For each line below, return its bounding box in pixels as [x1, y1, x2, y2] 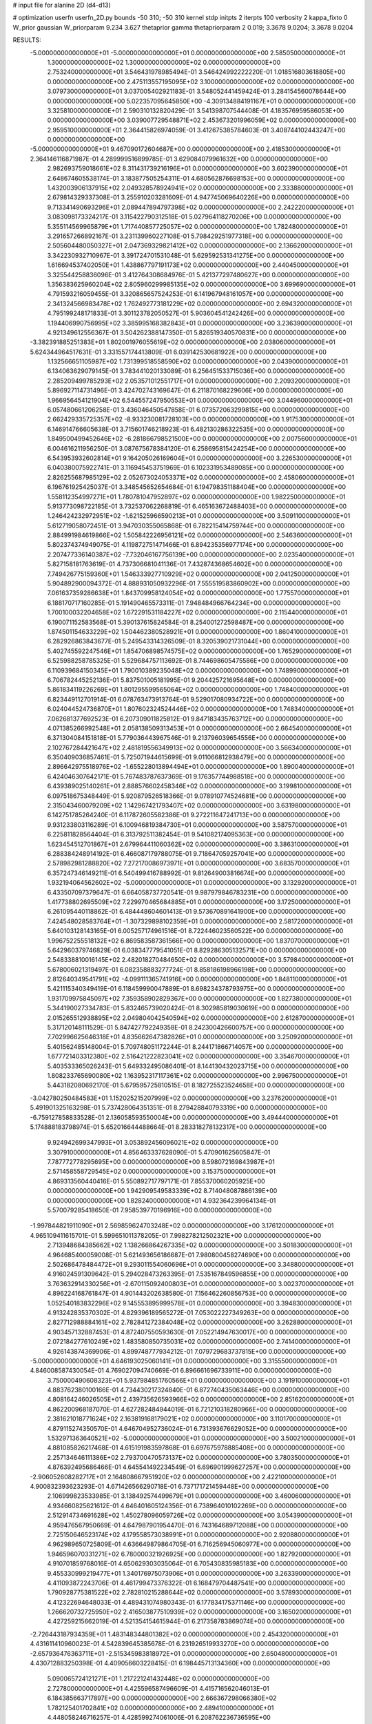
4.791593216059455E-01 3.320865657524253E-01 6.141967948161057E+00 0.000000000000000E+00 [47, 290, 344, 298]
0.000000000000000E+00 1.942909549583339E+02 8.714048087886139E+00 [47, 1187, 278, 1195]
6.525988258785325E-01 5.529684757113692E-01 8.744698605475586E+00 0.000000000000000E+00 [47, 656, 349, 665]
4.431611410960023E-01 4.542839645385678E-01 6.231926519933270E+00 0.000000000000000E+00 [30, 1640, 329, 1648]
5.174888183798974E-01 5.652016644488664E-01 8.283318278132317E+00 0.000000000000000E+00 [30, 1123, 327, 1131]
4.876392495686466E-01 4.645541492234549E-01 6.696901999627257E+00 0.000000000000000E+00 [47, 1463, 351, 1472]
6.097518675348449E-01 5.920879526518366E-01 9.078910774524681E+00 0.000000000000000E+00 [47, 792, 347, 800]
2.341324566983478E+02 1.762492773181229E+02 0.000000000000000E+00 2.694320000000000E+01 [47, 299, 353, 308]
